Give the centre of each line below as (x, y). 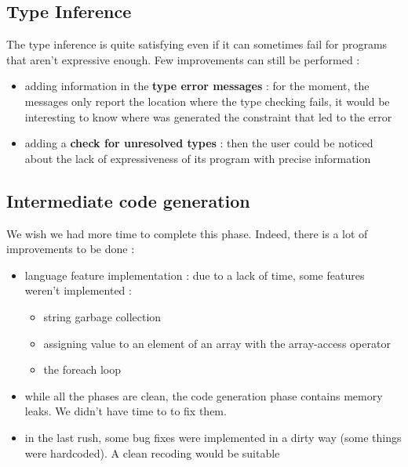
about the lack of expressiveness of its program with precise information (198, 158)
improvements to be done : (71, 249)
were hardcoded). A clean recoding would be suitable (152, 453)
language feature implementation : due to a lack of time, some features (195, 275)
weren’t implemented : (78, 290)
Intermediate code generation (128, 200)
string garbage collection (102, 316)
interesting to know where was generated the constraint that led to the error (208, 116)
